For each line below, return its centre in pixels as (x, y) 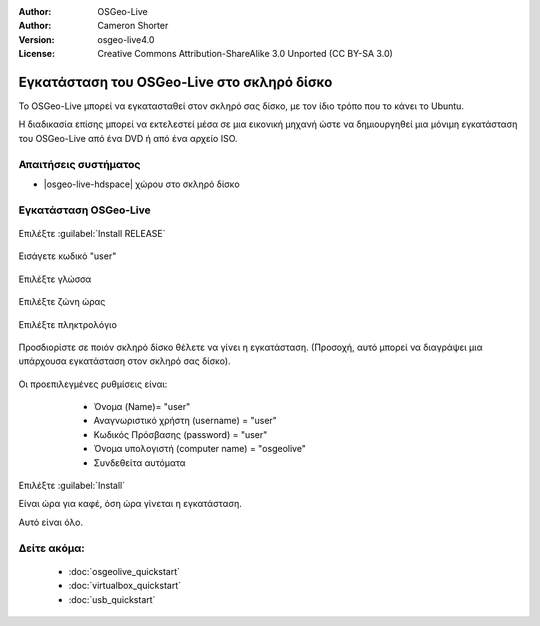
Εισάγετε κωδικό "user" (67, 256)
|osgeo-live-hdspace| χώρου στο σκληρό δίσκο (141, 184)
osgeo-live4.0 (126, 39)
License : (36, 54)
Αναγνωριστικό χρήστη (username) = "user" (185, 421)
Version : (36, 39)
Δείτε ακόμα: (51, 548)
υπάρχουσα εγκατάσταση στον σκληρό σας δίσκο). (124, 361)
